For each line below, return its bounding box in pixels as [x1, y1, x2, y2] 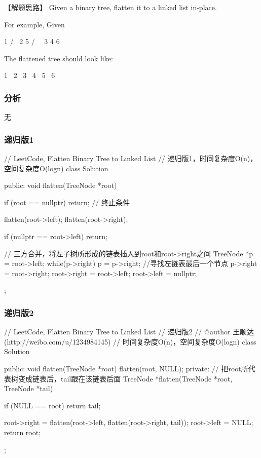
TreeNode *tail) [4, 383, 53, 394]
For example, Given [4, 19, 65, 29]
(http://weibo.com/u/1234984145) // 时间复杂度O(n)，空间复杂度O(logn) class [4, 336, 256, 347]
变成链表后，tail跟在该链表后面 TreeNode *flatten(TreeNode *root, [18, 373, 233, 384]
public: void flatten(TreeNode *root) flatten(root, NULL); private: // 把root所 [4, 363, 248, 373]
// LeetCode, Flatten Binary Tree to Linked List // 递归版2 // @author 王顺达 [4, 326, 254, 337]
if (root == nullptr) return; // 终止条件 [4, 197, 130, 207]
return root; [4, 427, 41, 437]
